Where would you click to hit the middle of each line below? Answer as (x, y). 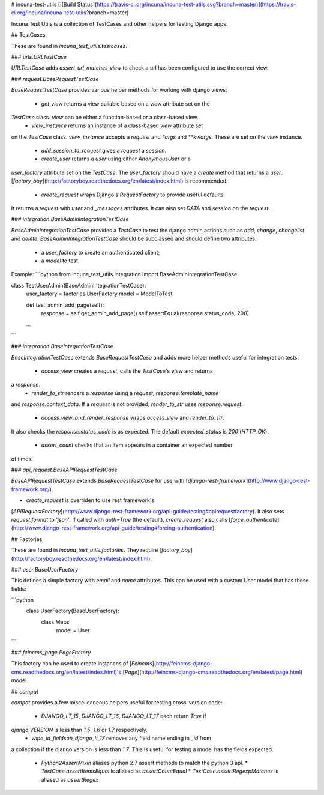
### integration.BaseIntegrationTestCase (62, 346)
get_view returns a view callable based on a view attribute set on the (125, 104)
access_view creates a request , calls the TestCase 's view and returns (127, 371)
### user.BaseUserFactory (44, 569)
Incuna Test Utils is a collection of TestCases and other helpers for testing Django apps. (119, 23)
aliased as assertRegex (70, 779)
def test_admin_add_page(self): (65, 305)
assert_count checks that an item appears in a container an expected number (137, 445)
